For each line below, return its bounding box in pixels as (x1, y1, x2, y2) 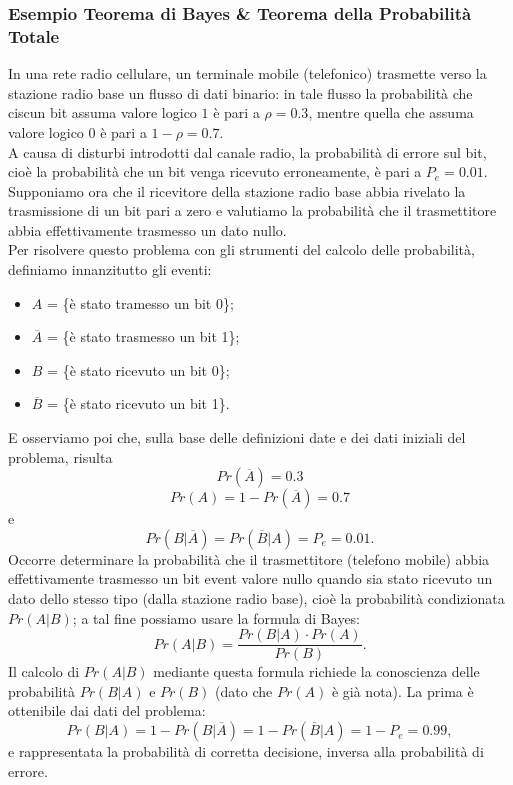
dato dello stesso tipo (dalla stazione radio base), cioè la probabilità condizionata (8, 588, 505, 609)
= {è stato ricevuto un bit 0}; (47, 359, 230, 380)
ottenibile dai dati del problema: (8, 700, 206, 721)
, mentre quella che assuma (308, 102, 474, 123)
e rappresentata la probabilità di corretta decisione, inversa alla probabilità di (8, 741, 484, 762)
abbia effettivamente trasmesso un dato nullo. (8, 219, 287, 240)
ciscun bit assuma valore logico (8, 102, 197, 123)
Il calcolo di (8, 661, 80, 682)
